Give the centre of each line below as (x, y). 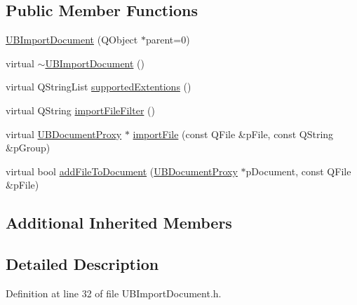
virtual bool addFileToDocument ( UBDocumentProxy (122, 171)
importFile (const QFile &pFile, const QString (233, 134)
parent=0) (168, 40)
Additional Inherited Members (119, 223)
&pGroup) (28, 148)
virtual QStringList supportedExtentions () (99, 87)
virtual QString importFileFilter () (80, 110)
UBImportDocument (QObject (72, 40)
